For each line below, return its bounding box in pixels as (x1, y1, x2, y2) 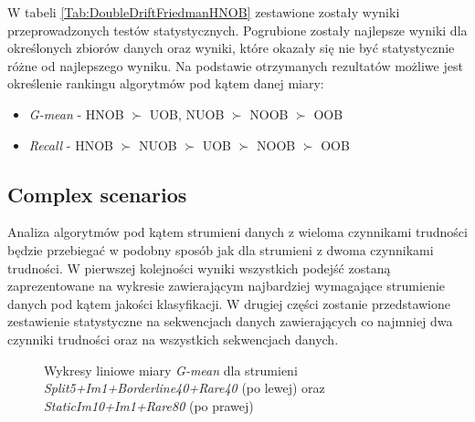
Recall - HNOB (28, 135, 113, 154)
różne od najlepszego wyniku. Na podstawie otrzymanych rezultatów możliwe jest (7, 56, 463, 75)
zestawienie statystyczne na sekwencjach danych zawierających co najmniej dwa (7, 312, 453, 331)
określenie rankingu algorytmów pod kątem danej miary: (7, 74, 324, 93)
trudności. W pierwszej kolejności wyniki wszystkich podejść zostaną (7, 258, 391, 277)
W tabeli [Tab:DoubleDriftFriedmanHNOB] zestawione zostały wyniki (7, 3, 400, 21)
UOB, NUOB (149, 104, 225, 123)
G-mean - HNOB (28, 104, 124, 123)
